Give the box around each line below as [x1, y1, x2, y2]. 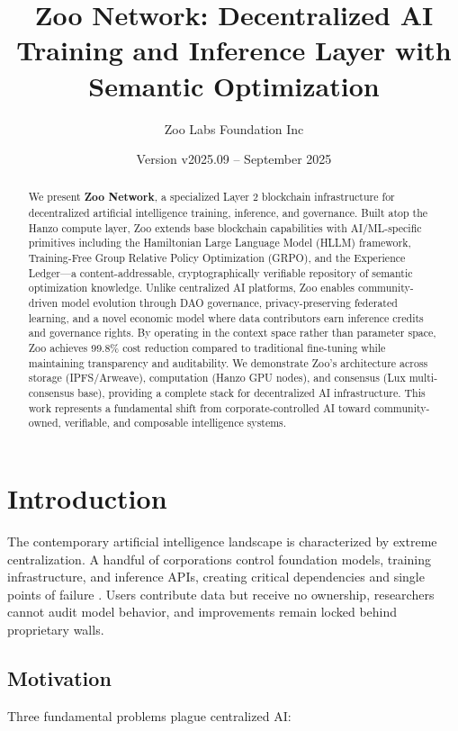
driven [28, 295, 58, 311]
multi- [409, 370, 438, 385]
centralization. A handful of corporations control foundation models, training [7, 549, 432, 568]
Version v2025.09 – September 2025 [136, 149, 332, 168]
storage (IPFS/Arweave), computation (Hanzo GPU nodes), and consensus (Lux [28, 370, 406, 385]
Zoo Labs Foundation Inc [164, 119, 304, 138]
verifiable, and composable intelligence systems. [64, 415, 287, 430]
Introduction [7, 479, 167, 516]
